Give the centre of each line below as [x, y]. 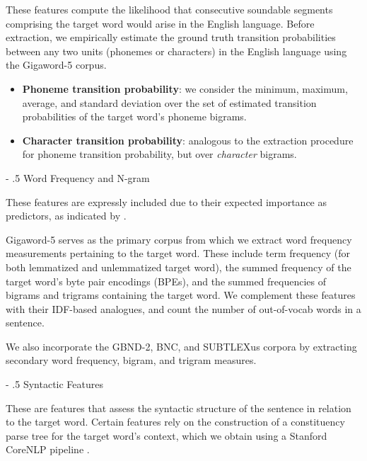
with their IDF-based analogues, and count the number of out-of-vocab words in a [183, 308]
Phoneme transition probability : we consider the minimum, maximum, [185, 88]
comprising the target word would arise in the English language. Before [160, 23]
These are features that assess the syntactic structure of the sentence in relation [179, 408]
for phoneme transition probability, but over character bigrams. [159, 154]
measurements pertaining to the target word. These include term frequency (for [178, 253]
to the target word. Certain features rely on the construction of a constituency [175, 422]
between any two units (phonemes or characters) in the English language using [176, 51]
